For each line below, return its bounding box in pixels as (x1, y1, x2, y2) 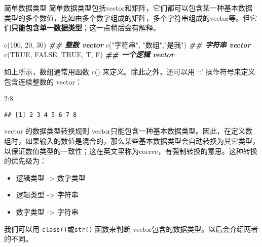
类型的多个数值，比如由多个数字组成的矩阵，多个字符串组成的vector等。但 (4, 12, 250, 23)
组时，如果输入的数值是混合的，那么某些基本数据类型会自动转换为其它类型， (4, 136, 259, 146)
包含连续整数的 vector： (4, 76, 83, 87)
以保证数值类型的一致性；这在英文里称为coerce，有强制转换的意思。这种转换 (4, 145, 257, 156)
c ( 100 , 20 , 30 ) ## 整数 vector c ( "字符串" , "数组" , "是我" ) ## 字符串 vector (4, 39, 251, 50)
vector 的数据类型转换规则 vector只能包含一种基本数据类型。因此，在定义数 (4, 126, 253, 136)
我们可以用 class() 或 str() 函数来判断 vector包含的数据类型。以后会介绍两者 (4, 223, 258, 234)
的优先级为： (4, 155, 47, 166)
